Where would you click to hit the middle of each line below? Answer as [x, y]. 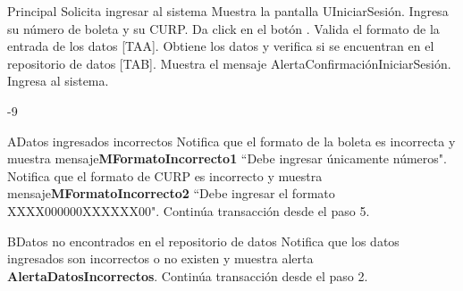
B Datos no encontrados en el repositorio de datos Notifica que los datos [203, 241]
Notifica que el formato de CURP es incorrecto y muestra [165, 175]
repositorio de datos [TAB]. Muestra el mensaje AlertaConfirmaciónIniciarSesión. [229, 63]
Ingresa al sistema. [58, 81]
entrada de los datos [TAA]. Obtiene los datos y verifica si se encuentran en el [221, 46]
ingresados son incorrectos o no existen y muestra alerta [160, 258]
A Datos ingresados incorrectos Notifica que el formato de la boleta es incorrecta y [231, 141]
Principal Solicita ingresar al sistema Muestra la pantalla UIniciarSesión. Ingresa [228, 11]
